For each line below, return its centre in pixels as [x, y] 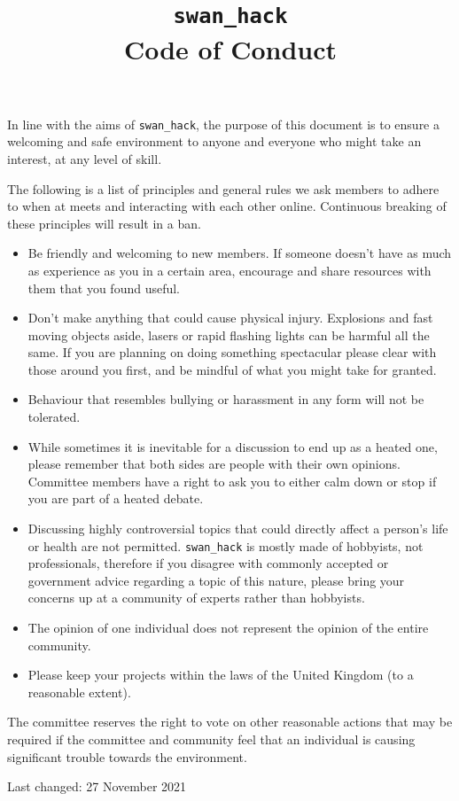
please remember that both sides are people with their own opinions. [214, 464]
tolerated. [54, 417]
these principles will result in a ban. [104, 223]
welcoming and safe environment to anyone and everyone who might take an [214, 141]
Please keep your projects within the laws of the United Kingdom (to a [221, 675]
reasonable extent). [79, 692]
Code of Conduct [230, 48]
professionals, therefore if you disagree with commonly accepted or [208, 563]
